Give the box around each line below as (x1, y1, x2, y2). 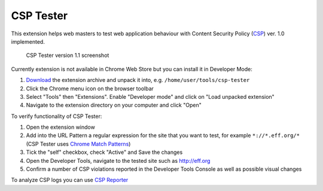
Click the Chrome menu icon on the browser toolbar (26, 84, 154, 92)
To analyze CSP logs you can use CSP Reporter (11, 177, 129, 184)
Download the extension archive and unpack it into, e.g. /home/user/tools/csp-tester (26, 77, 250, 84)
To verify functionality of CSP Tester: (11, 113, 102, 120)
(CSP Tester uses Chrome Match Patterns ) (26, 140, 131, 147)
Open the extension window (26, 123, 95, 131)
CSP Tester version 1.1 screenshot (26, 51, 109, 59)
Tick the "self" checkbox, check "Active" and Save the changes (26, 148, 183, 156)
